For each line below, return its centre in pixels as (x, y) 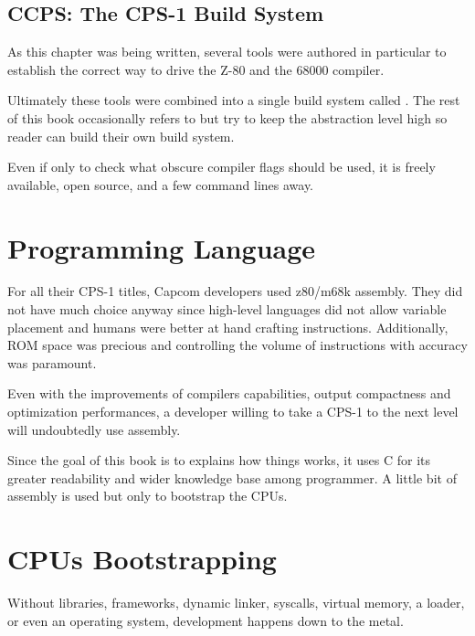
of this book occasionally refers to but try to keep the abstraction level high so (227, 117)
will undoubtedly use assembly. (94, 429)
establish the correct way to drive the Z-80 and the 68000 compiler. (196, 69)
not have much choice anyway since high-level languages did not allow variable (227, 309)
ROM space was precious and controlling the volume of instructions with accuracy (237, 345)
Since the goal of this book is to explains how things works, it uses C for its (219, 460)
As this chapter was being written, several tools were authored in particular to (227, 52)
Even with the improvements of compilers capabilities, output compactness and (229, 393)
